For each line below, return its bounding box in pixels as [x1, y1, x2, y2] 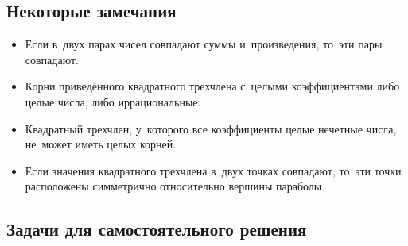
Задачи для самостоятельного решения [6, 217, 307, 241]
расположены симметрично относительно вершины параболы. [25, 178, 325, 194]
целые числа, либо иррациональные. [25, 93, 201, 110]
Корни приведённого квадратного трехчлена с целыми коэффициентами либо [25, 78, 400, 94]
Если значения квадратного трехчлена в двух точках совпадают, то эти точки [25, 162, 402, 179]
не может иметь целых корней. [25, 136, 177, 152]
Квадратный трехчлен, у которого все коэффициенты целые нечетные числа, [25, 120, 397, 136]
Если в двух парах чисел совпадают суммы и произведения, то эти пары [25, 36, 383, 52]
